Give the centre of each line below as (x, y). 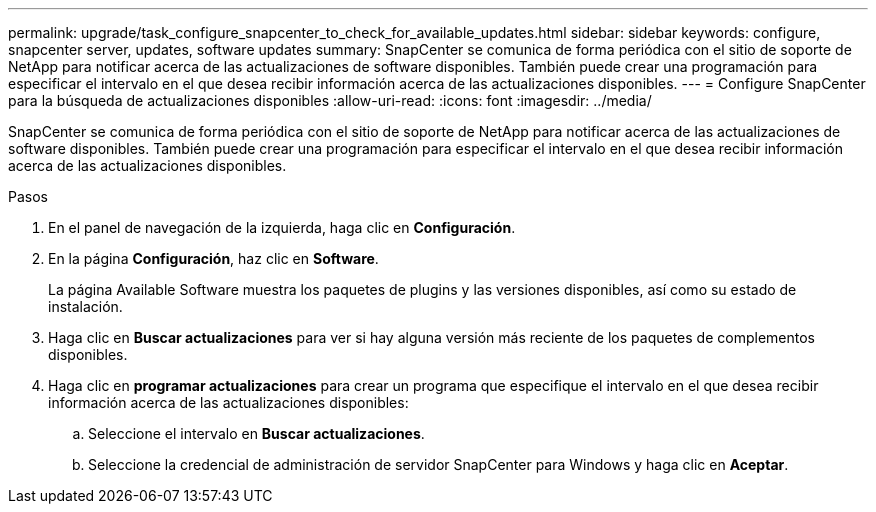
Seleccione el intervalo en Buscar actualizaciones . (256, 433)
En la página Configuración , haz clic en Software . (213, 258)
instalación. (85, 306)
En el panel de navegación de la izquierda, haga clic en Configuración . (282, 227)
